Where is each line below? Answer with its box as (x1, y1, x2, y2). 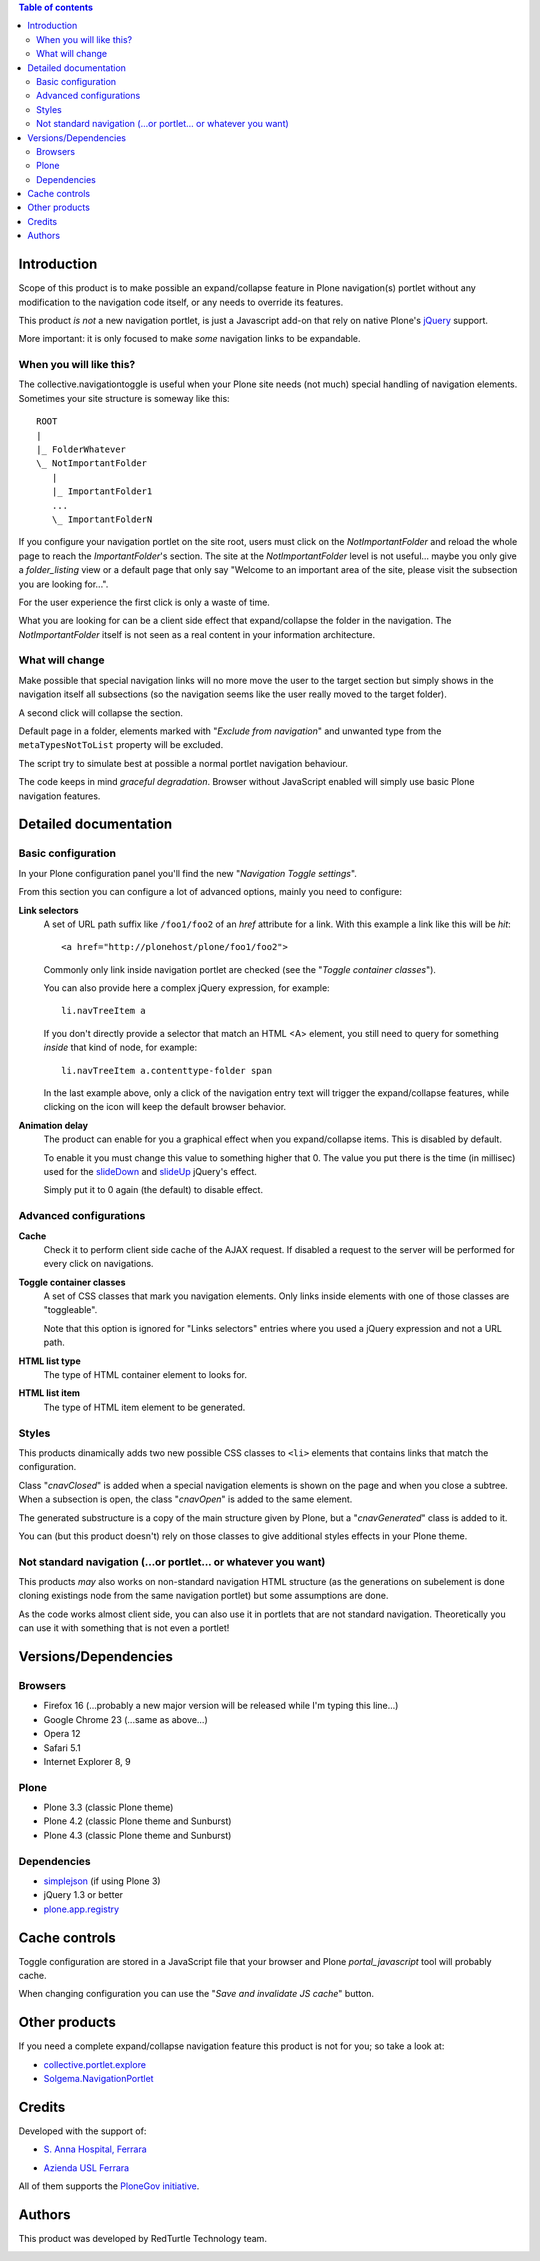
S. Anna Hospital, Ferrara (43, 2143, 147, 2155)
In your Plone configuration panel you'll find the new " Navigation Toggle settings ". (18, 867, 357, 879)
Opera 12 (43, 1728, 81, 1740)
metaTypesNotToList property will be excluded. (18, 739, 224, 751)
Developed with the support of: (18, 2125, 147, 2137)
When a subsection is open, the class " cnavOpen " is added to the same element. (18, 1493, 353, 1505)
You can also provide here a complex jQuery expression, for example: (43, 982, 330, 994)
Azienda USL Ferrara (43, 2161, 130, 2174)
